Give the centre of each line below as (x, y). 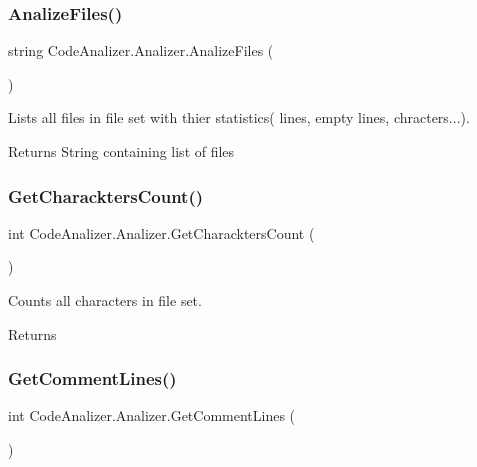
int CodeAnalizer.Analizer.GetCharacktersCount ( (161, 232)
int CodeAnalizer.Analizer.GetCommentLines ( (152, 415)
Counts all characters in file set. (105, 300)
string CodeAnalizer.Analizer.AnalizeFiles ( (141, 50)
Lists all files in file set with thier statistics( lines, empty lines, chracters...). (239, 117)
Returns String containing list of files (121, 151)
